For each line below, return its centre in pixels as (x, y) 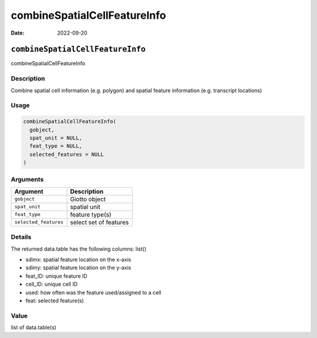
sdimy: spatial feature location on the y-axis (78, 268)
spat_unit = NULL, (56, 138)
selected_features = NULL (67, 154)
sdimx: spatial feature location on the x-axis (78, 259)
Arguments (27, 180)
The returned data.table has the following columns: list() (79, 249)
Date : (18, 33)
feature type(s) (91, 214)
